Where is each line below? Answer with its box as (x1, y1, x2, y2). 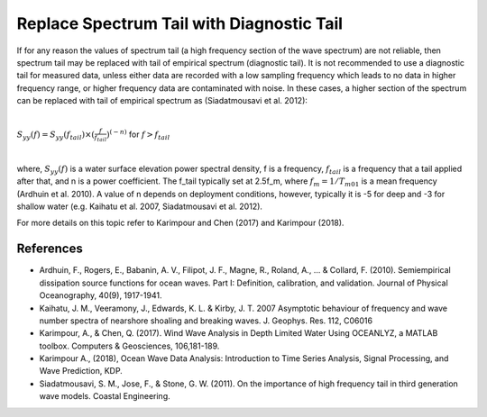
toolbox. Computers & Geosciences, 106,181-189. (39, 340, 220, 351)
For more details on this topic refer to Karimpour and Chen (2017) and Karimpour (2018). (16, 217, 345, 229)
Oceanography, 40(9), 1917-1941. (39, 290, 162, 301)
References (16, 241, 83, 257)
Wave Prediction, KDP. (39, 366, 124, 376)
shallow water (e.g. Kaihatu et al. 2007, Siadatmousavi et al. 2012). (16, 201, 263, 212)
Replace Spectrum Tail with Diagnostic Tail (16, 14, 343, 33)
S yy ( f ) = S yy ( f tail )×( (16, 129, 95, 141)
